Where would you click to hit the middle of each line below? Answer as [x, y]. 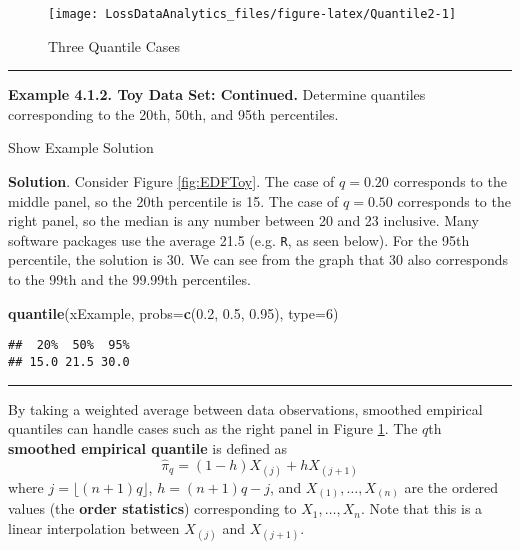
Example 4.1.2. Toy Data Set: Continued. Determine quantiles [217, 94]
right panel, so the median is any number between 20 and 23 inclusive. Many [243, 220]
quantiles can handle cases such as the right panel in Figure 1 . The [213, 428]
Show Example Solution [81, 147]
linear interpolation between [94, 527]
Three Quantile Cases [114, 45]
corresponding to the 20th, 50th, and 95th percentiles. [173, 113]
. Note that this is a [421, 508]
